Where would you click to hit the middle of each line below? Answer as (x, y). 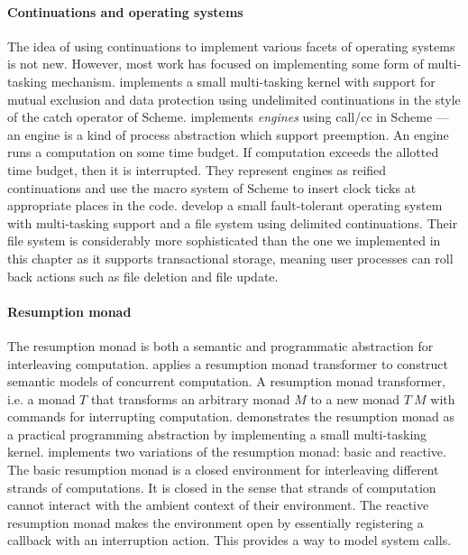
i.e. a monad (41, 398)
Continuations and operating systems (125, 11)
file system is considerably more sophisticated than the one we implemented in (224, 240)
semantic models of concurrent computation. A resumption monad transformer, (226, 381)
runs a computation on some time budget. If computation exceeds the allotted (223, 152)
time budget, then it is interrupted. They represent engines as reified (197, 169)
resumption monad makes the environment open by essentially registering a (216, 522)
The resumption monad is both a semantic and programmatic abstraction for (220, 345)
